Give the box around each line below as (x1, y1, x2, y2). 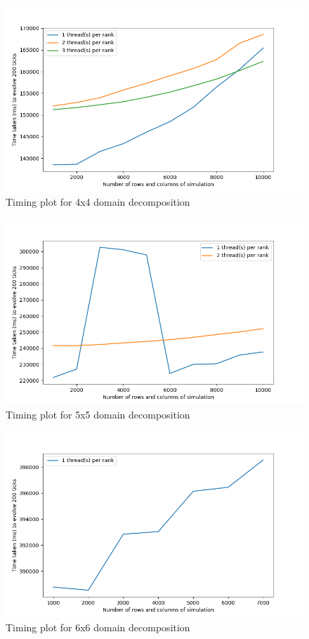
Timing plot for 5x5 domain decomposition (6, 407, 190, 421)
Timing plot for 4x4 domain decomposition (6, 194, 190, 209)
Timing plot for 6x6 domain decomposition (6, 619, 190, 634)
